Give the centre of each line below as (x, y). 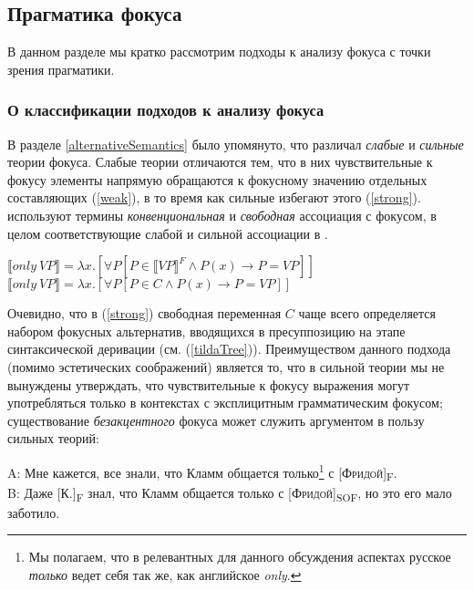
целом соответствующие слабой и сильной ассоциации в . (168, 233)
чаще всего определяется (367, 313)
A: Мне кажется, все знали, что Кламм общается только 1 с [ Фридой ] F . (202, 472)
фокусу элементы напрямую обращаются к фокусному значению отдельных (217, 179)
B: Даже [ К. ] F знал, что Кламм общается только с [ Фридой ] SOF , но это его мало (230, 493)
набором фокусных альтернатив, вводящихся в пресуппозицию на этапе (206, 331)
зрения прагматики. (61, 69)
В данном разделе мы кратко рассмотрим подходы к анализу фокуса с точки (219, 52)
